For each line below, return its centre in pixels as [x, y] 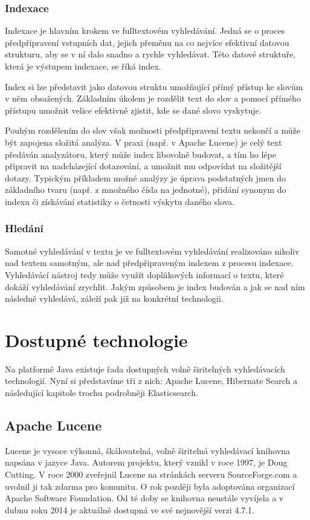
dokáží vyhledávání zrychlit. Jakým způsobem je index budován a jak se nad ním [155, 286]
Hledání [24, 228]
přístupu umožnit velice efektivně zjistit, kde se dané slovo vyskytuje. [133, 110]
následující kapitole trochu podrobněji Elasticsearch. [102, 393]
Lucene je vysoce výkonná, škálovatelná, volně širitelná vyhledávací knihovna [147, 450]
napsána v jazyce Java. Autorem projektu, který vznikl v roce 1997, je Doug [146, 462]
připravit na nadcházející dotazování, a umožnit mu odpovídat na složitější [143, 166]
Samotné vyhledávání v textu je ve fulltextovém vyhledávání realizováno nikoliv [152, 251]
